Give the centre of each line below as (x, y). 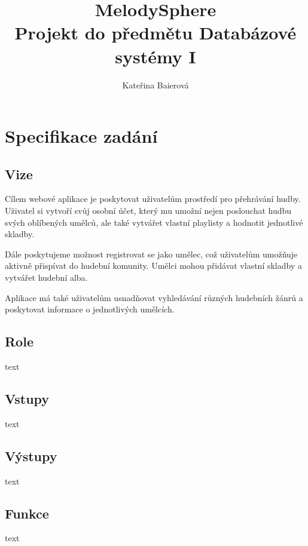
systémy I (155, 56)
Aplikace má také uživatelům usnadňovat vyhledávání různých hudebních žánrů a (154, 297)
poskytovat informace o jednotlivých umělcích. (90, 309)
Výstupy (31, 455)
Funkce (27, 513)
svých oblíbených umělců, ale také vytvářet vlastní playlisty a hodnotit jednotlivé (154, 222)
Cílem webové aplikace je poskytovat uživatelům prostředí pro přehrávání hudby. (153, 199)
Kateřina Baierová (155, 85)
